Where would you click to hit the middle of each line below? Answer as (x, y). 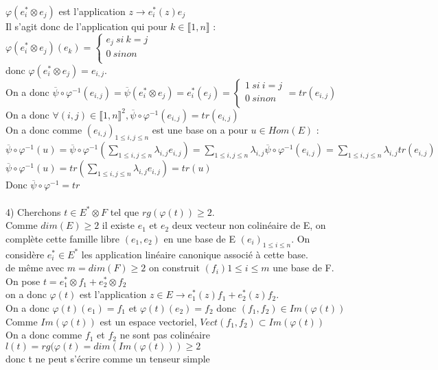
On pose (23, 281)
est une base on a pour (200, 129)
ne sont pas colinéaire (165, 335)
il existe (118, 225)
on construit (174, 268)
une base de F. (303, 268)
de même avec (35, 268)
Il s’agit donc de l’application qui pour (87, 26)
